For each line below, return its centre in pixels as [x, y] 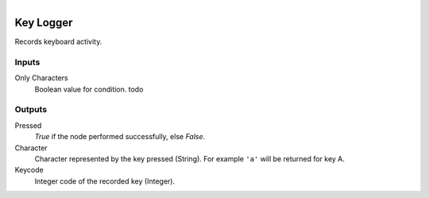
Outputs [31, 110]
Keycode [29, 170]
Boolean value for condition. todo [89, 89]
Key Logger [44, 23]
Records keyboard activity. [58, 42]
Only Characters [42, 78]
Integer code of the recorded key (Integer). [104, 181]
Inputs [27, 62]
